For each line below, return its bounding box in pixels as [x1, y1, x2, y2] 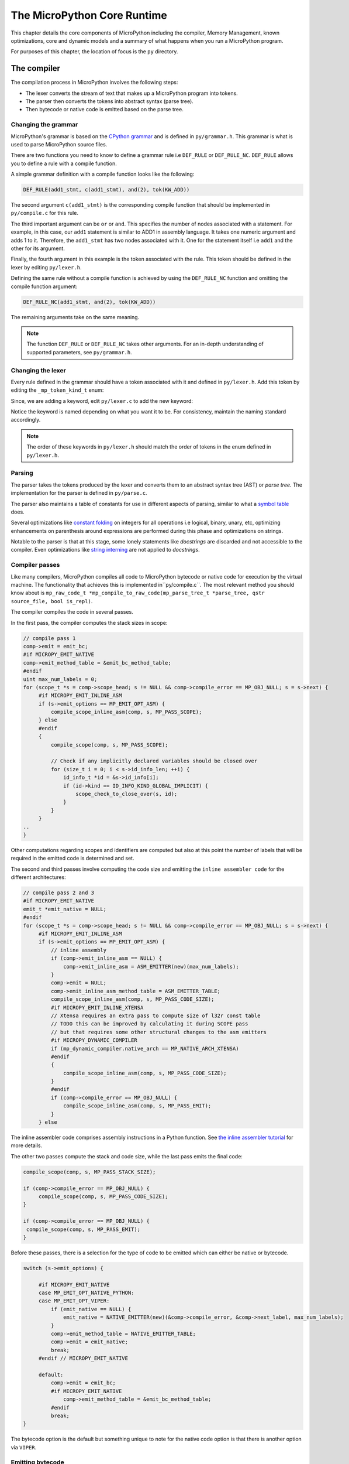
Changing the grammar [11, 121, 78, 129]
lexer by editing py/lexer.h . [11, 264, 82, 271]
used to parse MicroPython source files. [11, 141, 108, 148]
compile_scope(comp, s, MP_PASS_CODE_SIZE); [38, 1193, 168, 1200]
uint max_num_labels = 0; [23, 676, 98, 682]
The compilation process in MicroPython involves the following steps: [11, 79, 178, 86]
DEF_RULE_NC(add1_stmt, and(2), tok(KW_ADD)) [23, 299, 156, 305]
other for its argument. [11, 245, 65, 252]
